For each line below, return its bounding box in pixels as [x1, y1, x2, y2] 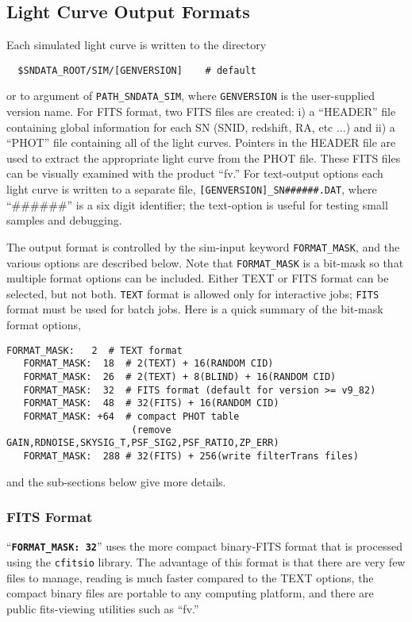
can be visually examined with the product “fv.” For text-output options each [6, 165, 383, 182]
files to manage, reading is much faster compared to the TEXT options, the [6, 569, 374, 586]
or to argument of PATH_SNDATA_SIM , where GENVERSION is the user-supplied [6, 87, 375, 104]
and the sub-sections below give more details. [6, 473, 226, 490]
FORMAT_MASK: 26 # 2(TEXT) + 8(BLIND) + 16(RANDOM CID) [23, 371, 337, 382]
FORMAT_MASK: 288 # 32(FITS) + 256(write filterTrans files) [23, 450, 359, 462]
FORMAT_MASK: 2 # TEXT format [6, 344, 183, 356]
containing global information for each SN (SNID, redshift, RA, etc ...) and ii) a [6, 118, 395, 135]
